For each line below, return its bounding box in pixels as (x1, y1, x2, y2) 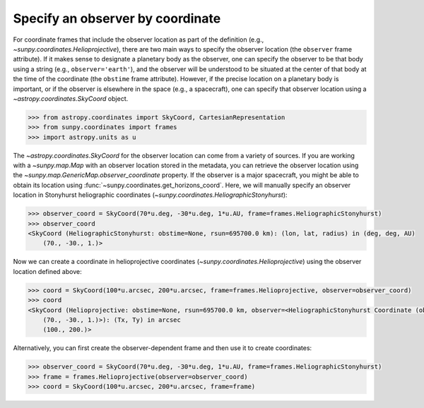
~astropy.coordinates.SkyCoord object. (13, 94, 129, 102)
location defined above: (13, 267, 82, 275)
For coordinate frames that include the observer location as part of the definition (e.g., (13, 35, 264, 44)
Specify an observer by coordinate (13, 11, 221, 26)
